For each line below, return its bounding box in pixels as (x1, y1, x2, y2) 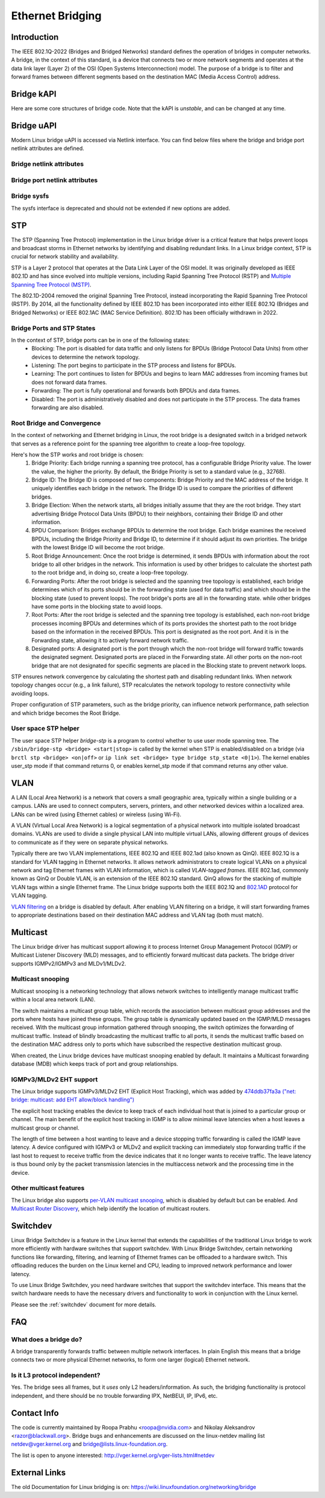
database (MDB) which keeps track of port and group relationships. (11, 1060, 179, 1067)
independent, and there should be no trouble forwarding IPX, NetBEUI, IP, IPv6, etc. (11, 1392, 218, 1399)
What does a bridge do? (11, 1335, 82, 1344)
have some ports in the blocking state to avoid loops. (31, 603, 162, 610)
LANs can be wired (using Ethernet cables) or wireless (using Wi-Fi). (11, 811, 182, 818)
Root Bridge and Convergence (11, 419, 101, 427)
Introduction (11, 32, 59, 42)
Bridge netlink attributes (11, 160, 84, 168)
